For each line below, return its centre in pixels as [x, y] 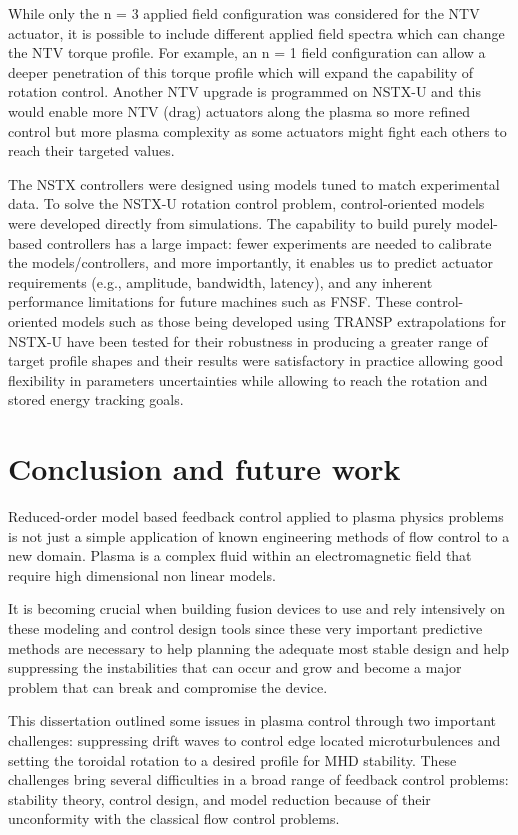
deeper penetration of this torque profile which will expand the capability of [241, 71]
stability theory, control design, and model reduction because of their [219, 798]
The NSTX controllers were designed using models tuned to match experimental [254, 183]
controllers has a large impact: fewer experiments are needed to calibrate [269, 242]
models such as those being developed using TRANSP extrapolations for [284, 320]
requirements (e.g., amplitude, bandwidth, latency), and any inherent [220, 281]
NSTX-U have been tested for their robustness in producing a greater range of [248, 340]
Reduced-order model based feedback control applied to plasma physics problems [256, 516]
